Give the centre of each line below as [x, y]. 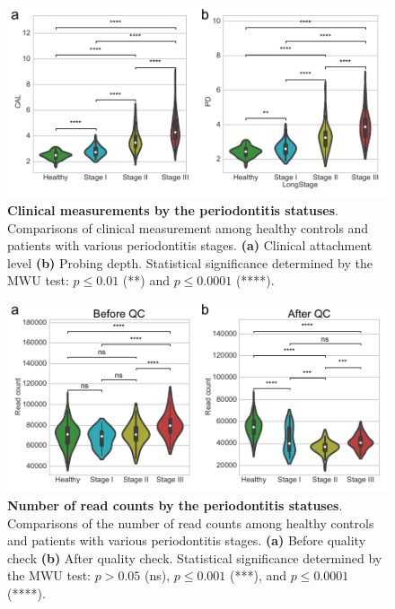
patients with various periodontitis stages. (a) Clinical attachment [190, 245]
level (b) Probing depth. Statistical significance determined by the [190, 262]
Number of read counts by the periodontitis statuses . [175, 505]
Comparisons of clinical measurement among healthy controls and [188, 227]
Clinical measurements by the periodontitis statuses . [173, 210]
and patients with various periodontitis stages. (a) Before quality [187, 540]
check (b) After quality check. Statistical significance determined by [195, 557]
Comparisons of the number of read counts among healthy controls [191, 522]
